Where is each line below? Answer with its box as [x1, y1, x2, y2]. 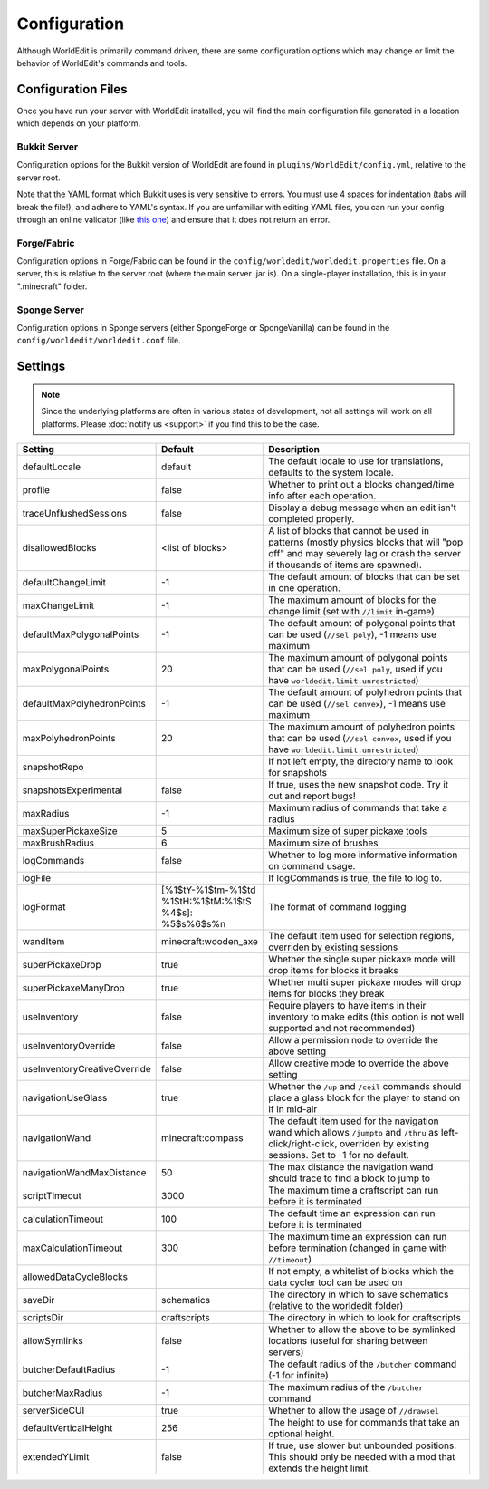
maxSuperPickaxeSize [22, 825, 118, 837]
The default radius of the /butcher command [268, 1358, 457, 1370]
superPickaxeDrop [22, 958, 101, 971]
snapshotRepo [22, 760, 84, 773]
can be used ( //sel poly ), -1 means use [268, 628, 437, 641]
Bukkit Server [16, 140, 79, 153]
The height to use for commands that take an [268, 1416, 461, 1428]
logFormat [22, 900, 66, 913]
